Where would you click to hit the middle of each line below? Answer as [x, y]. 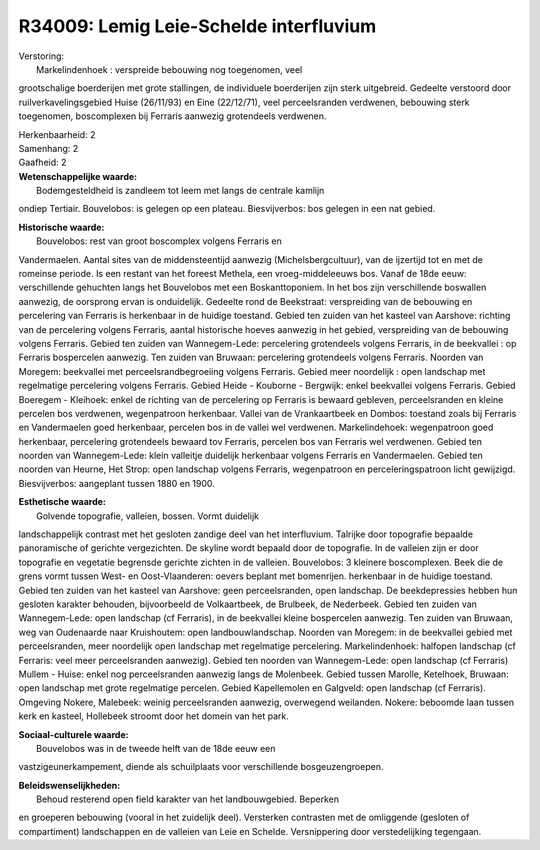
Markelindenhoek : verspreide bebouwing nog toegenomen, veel [169, 69]
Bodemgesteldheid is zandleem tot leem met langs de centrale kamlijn [180, 191]
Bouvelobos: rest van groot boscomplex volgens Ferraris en [159, 241]
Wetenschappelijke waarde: [78, 176]
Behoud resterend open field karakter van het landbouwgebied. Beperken [188, 799]
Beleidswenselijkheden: [69, 785]
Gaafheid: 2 [42, 162]
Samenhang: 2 [48, 148]
